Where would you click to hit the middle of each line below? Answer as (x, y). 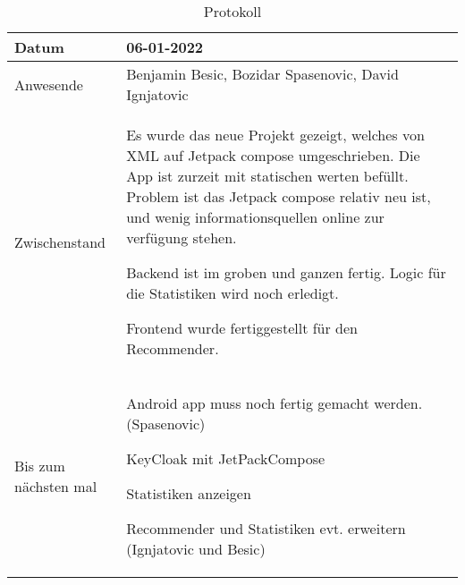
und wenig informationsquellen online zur (255, 217)
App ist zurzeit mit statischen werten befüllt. (267, 176)
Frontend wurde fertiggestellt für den (242, 328)
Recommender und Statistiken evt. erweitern (266, 528)
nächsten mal (56, 486)
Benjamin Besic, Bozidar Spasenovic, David (262, 74)
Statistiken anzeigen (189, 493)
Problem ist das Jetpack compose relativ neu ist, (279, 196)
